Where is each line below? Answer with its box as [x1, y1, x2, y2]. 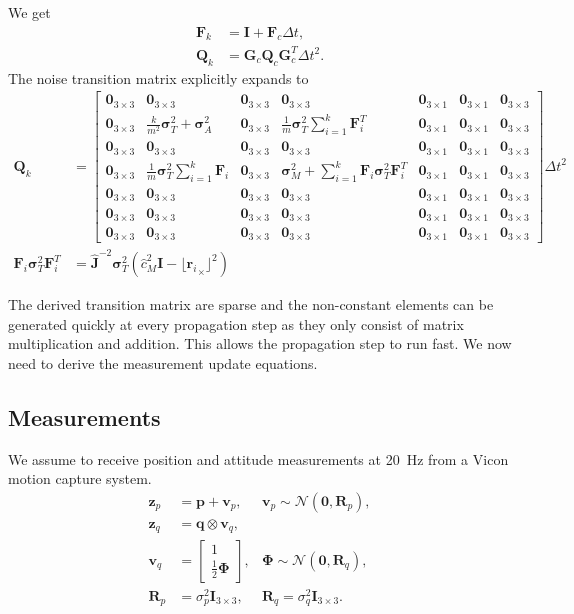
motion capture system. [8, 468, 152, 489]
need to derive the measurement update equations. [8, 353, 318, 373]
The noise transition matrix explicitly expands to [8, 67, 309, 88]
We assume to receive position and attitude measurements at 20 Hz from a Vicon [8, 448, 509, 469]
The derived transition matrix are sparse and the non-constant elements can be [8, 294, 494, 315]
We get [8, 2, 51, 22]
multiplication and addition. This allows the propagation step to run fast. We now [8, 333, 512, 354]
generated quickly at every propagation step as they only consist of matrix [8, 313, 464, 334]
